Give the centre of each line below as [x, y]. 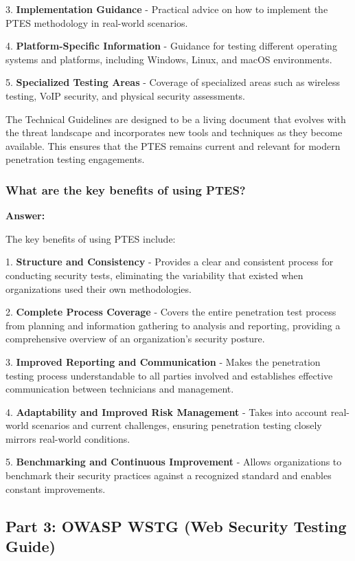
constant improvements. [56, 488]
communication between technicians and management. [120, 389]
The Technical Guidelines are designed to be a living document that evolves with [176, 119]
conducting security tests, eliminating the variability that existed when [154, 275]
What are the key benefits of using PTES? [126, 189]
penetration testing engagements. [75, 159]
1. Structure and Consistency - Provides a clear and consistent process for [170, 262]
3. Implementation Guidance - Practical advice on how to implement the [167, 9]
